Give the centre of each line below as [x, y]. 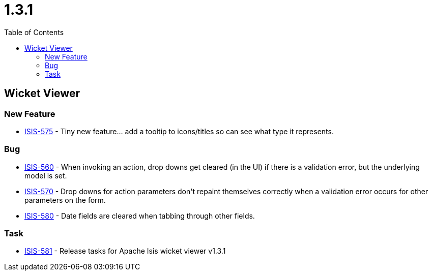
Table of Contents [34, 32]
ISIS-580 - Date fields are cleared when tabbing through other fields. [140, 216]
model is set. [46, 175]
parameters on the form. [65, 200]
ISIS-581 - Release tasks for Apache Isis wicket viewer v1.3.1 [125, 251]
